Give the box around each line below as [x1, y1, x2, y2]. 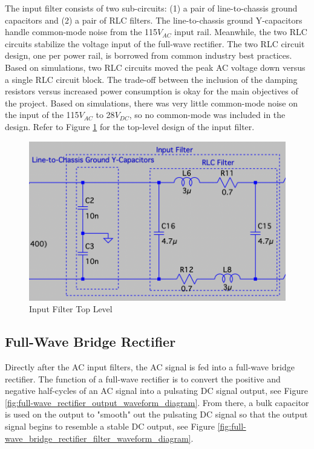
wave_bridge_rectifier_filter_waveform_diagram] [5, 431, 191, 444]
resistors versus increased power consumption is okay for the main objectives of [5, 85, 298, 97]
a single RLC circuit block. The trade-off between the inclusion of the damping [5, 73, 298, 85]
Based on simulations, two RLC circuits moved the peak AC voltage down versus [5, 61, 306, 73]
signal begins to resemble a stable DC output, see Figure [5, 419, 215, 432]
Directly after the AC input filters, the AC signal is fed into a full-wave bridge [5, 360, 295, 373]
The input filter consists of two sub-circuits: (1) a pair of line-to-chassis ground [5, 2, 298, 14]
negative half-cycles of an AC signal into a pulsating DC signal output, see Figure [5, 384, 308, 397]
